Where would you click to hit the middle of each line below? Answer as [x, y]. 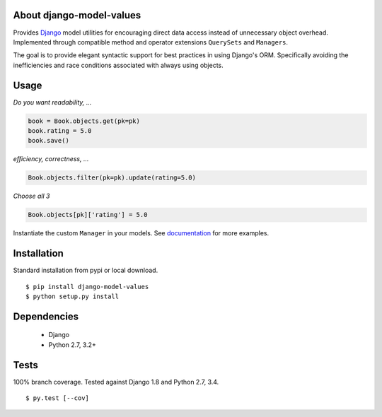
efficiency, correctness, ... [51, 159]
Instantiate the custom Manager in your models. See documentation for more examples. [141, 233]
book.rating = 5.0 [60, 130]
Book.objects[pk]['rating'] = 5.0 [88, 215]
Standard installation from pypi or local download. [86, 270]
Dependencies [46, 316]
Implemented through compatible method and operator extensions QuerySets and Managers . [151, 42]
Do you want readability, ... [52, 102]
